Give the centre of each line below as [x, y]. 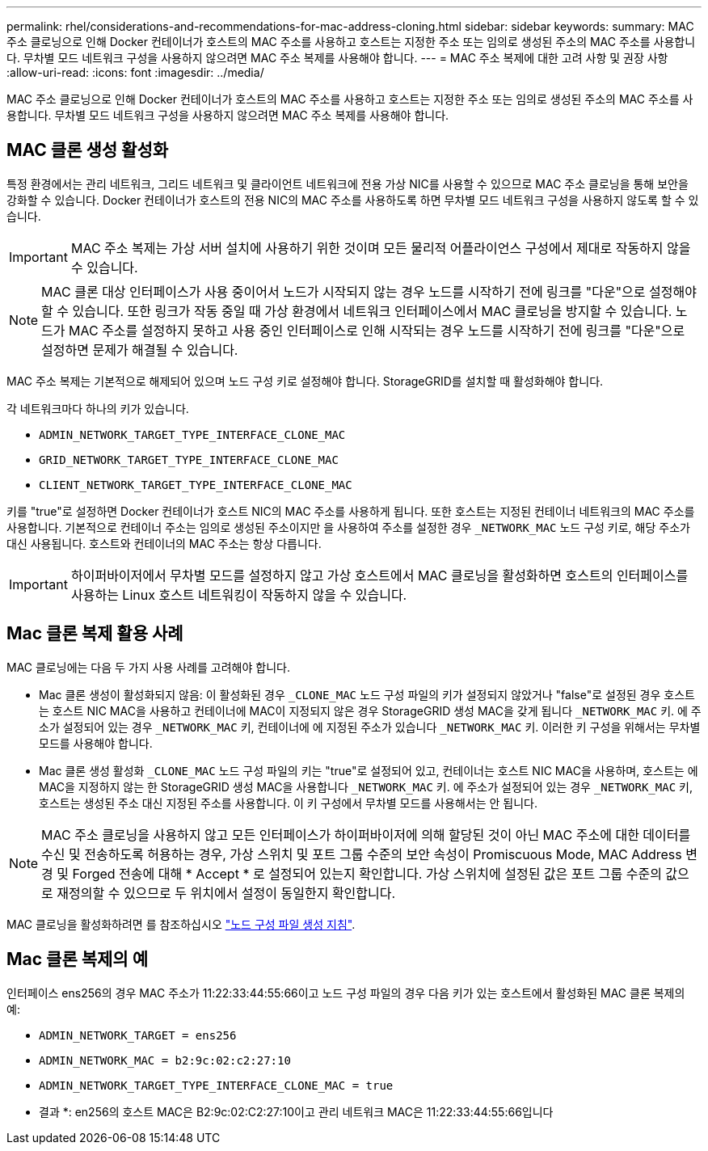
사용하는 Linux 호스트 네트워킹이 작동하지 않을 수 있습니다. [239, 594]
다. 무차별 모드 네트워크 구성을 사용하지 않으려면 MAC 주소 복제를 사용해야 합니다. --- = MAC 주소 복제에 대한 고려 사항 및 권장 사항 [337, 58]
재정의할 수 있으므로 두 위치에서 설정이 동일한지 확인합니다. [226, 893]
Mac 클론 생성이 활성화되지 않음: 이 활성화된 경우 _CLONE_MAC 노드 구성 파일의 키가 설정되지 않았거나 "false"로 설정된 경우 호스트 [367, 694]
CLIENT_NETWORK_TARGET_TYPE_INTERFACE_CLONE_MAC [196, 485]
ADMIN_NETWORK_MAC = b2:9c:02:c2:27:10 [165, 1060]
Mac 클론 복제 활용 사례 [95, 634]
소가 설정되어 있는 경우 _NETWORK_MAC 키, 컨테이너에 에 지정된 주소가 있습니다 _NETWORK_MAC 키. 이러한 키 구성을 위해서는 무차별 [370, 727]
